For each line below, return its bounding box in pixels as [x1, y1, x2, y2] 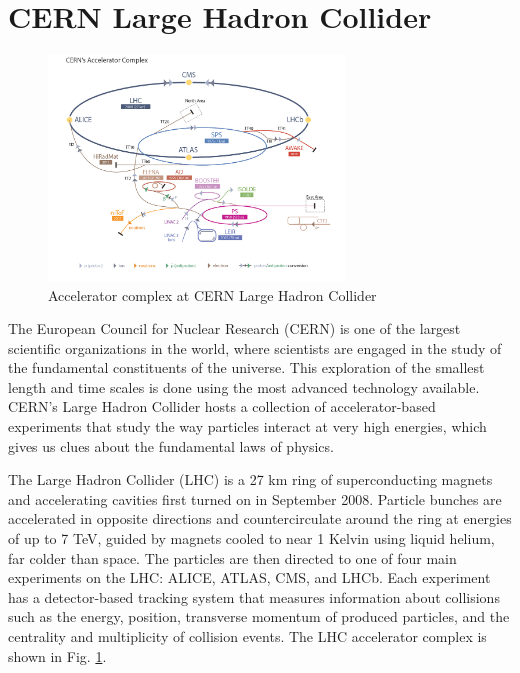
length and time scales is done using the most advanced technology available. [8, 376, 480, 397]
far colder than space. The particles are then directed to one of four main [8, 547, 457, 568]
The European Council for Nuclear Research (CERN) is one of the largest [8, 318, 461, 339]
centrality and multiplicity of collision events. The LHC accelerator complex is [8, 626, 487, 646]
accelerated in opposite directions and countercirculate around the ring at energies [8, 508, 512, 529]
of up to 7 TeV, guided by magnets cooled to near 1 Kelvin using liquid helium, [8, 528, 495, 549]
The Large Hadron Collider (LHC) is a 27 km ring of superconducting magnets [8, 469, 493, 490]
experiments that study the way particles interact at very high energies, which [8, 416, 487, 437]
